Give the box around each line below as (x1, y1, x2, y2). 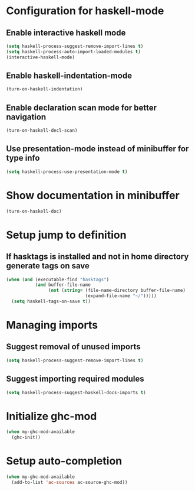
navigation (6, 112, 46, 122)
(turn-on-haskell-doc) (6, 208, 62, 214)
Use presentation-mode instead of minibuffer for (6, 144, 189, 154)
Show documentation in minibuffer (6, 188, 180, 202)
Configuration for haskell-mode (6, 4, 164, 18)
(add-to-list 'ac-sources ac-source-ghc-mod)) (11, 479, 128, 485)
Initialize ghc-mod (6, 409, 97, 423)
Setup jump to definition (6, 228, 127, 242)
